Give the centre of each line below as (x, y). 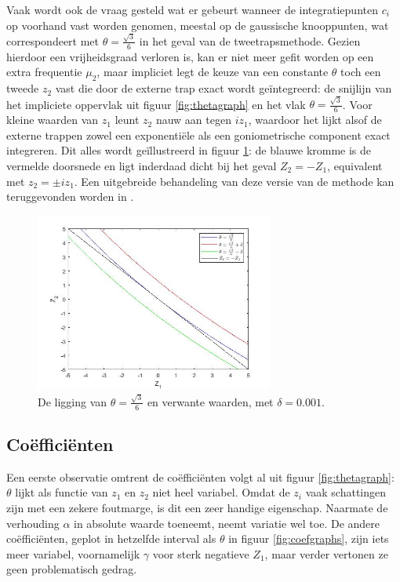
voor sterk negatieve (201, 553)
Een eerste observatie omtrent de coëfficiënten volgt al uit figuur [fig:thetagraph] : (200, 477)
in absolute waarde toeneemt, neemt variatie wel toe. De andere (227, 523)
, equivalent (355, 166)
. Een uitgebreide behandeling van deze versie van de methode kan (234, 181)
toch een (361, 72)
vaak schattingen (346, 492)
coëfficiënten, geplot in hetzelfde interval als (111, 538)
